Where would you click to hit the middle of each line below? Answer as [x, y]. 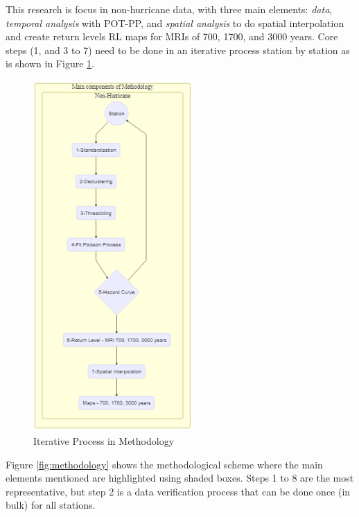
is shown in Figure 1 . [50, 63]
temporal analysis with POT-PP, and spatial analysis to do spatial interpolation [175, 23]
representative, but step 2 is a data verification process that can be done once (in [178, 491]
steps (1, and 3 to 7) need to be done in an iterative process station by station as [178, 50]
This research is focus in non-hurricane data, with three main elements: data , [169, 9]
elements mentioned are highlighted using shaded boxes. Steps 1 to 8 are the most [180, 478]
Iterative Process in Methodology [104, 440]
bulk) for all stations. [51, 505]
